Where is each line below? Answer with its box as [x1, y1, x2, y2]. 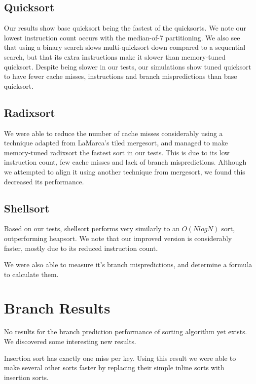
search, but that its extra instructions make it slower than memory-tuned [4, 51, 225, 62]
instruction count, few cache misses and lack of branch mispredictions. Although [4, 157, 247, 167]
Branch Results [4, 298, 110, 318]
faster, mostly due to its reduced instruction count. [4, 243, 158, 253]
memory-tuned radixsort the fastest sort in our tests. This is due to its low [4, 147, 230, 157]
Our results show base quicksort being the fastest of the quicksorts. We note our [4, 23, 246, 33]
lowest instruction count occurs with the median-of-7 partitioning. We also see [4, 32, 240, 42]
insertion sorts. [4, 372, 49, 382]
